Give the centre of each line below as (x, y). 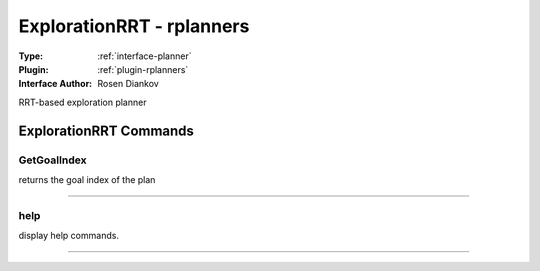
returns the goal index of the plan (87, 179)
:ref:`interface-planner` (144, 56)
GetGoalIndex (52, 160)
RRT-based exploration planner (82, 102)
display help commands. (69, 236)
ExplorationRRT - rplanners (134, 26)
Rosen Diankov (128, 84)
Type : (31, 56)
